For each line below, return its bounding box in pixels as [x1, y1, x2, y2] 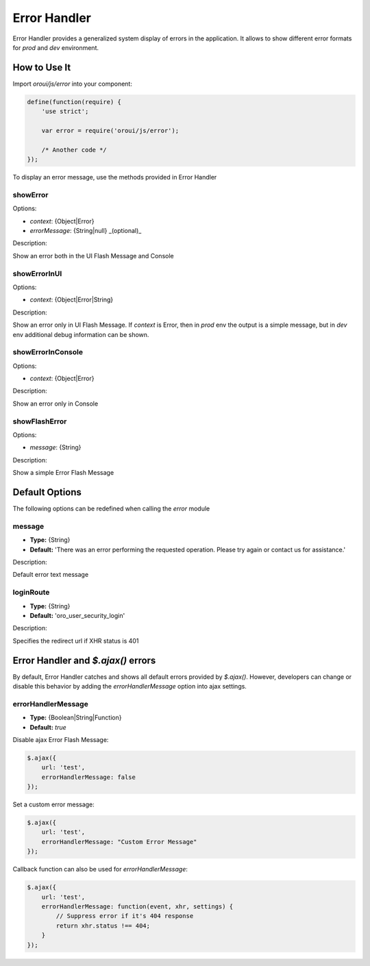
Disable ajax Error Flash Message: [12, 735, 109, 743]
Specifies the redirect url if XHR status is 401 [12, 636, 139, 645]
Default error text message [12, 571, 89, 579]
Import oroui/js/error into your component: [12, 79, 133, 88]
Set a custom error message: [12, 800, 95, 808]
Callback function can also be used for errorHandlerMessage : [12, 865, 188, 874]
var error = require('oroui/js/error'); [41, 127, 180, 134]
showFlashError [12, 417, 67, 426]
